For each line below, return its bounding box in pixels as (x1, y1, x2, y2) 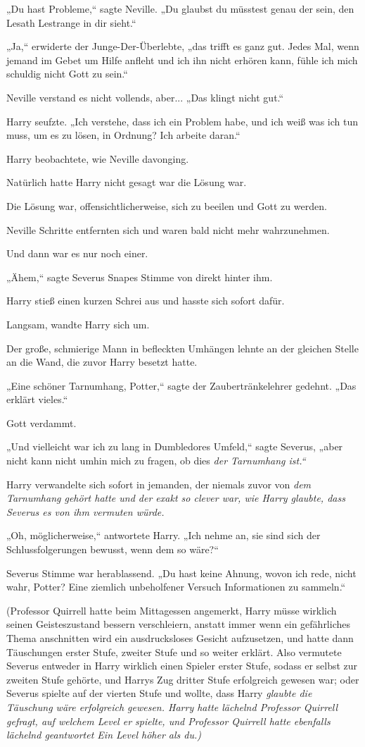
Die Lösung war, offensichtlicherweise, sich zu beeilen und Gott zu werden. (6, 198, 327, 213)
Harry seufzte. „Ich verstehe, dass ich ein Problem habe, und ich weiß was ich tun (6, 113, 359, 128)
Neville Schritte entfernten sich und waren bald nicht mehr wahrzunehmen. (6, 222, 330, 237)
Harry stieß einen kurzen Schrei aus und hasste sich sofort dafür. (6, 293, 285, 308)
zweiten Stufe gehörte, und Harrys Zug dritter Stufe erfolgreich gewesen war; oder (6, 672, 359, 686)
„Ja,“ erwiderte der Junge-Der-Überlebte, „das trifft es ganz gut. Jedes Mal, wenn (6, 39, 359, 54)
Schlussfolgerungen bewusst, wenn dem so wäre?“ (6, 542, 219, 557)
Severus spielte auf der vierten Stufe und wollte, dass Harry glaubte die (6, 686, 312, 700)
